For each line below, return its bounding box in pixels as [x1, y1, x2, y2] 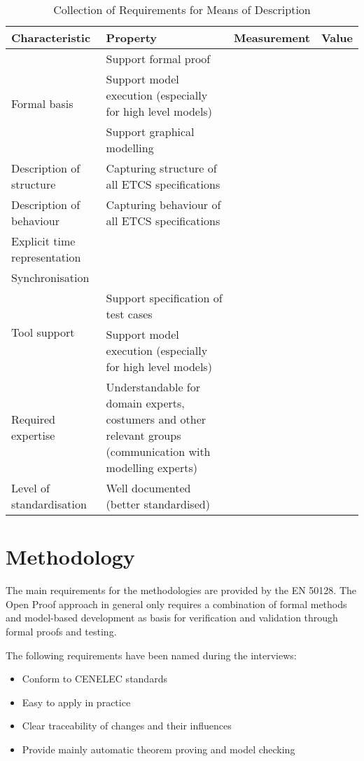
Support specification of [106, 290, 223, 306]
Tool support [11, 324, 75, 340]
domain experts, [106, 395, 185, 411]
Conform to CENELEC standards [22, 671, 167, 686]
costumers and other [106, 411, 206, 427]
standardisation [11, 496, 87, 512]
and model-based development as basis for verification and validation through [6, 610, 338, 625]
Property [106, 29, 157, 46]
